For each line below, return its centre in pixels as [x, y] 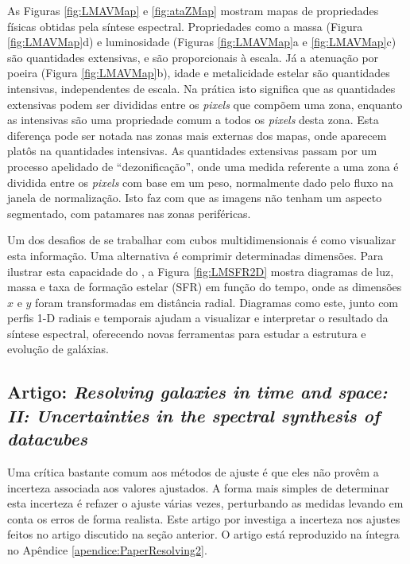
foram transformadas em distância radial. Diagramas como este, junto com [217, 302]
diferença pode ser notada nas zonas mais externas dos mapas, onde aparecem [197, 135]
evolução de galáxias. [58, 349]
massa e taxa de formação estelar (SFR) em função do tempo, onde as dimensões [205, 287]
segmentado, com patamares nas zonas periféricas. [129, 213]
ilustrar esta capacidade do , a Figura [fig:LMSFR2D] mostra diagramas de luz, [201, 271]
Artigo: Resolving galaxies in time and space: [197, 392]
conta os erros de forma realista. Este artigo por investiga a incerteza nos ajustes [204, 518]
